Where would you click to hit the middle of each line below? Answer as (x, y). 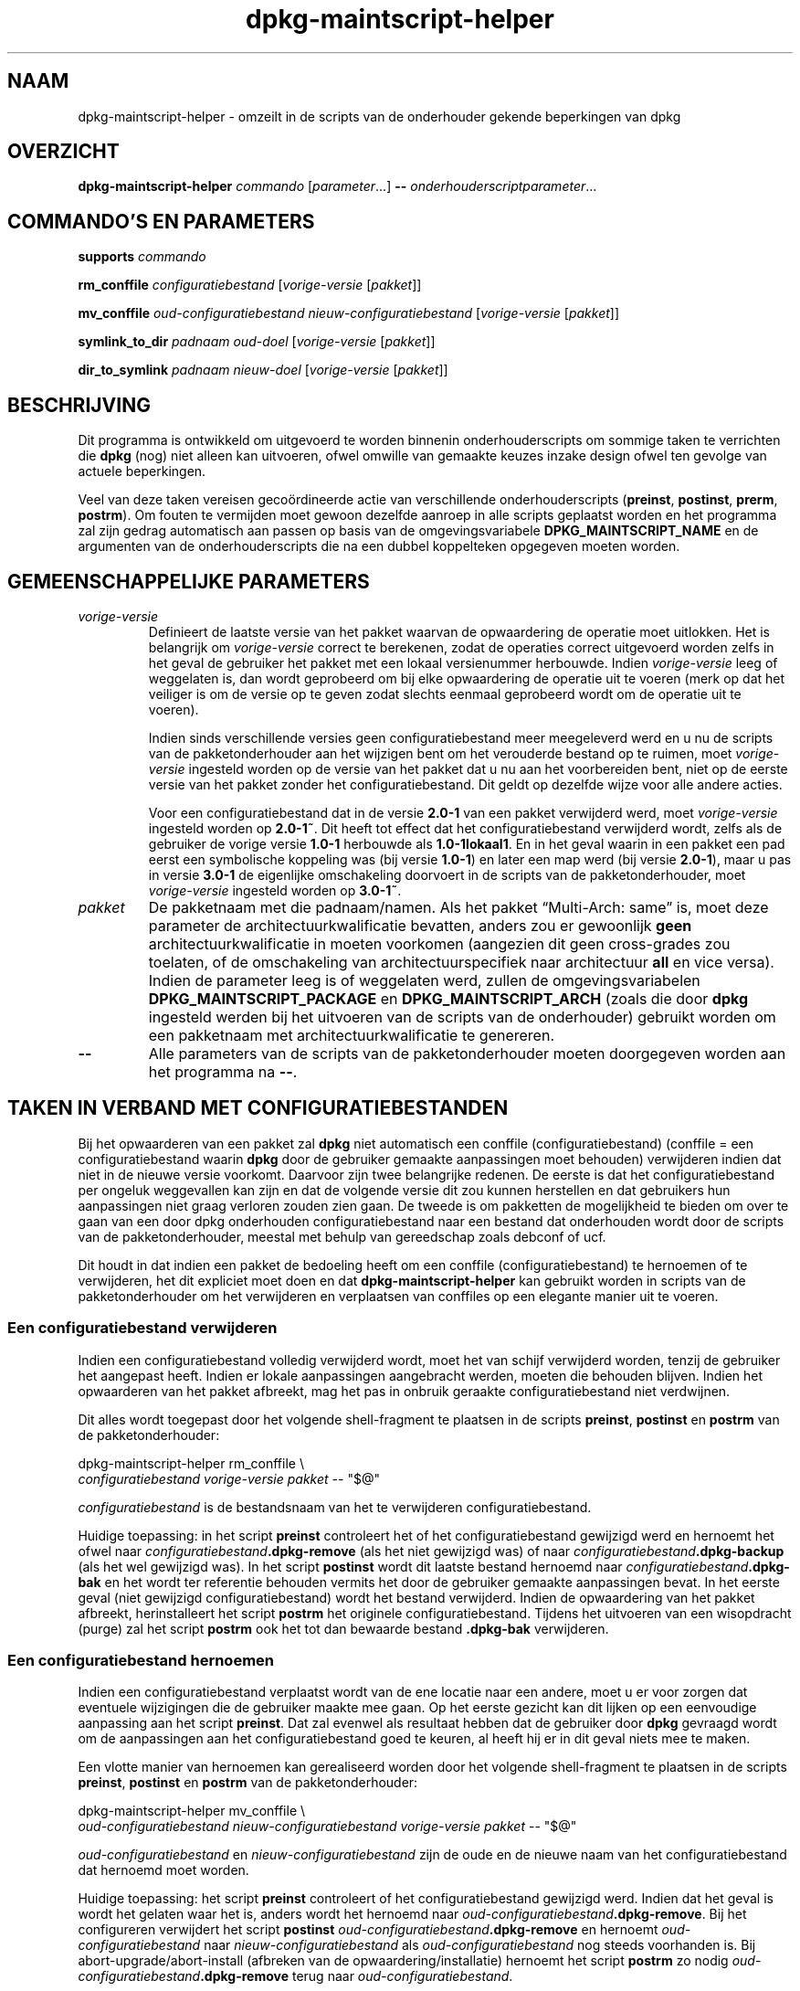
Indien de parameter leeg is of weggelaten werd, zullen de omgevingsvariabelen (424, 980)
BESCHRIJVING (79, 405)
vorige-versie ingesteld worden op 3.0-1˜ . (275, 890)
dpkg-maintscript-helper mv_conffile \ (192, 1811)
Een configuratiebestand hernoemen (141, 1660)
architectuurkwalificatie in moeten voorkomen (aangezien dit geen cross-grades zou (439, 943)
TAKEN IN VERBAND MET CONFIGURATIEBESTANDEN (258, 1108)
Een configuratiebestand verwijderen (142, 1328)
